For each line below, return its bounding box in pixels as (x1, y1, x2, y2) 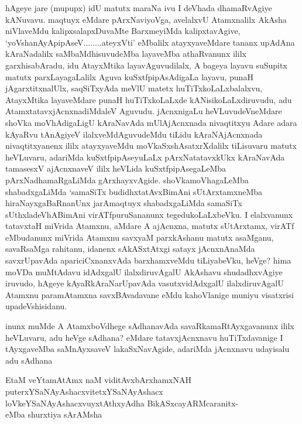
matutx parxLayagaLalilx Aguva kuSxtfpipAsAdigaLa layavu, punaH (5, 70, 253, 83)
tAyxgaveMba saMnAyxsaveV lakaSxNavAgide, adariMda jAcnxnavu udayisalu (5, 343, 290, 355)
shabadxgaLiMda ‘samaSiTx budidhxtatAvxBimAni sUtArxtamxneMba (5, 185, 263, 197)
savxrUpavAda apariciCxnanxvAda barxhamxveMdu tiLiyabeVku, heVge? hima (5, 254, 291, 266)
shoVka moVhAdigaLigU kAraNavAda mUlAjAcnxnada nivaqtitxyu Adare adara (5, 116, 297, 128)
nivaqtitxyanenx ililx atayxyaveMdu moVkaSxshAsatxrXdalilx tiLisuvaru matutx (5, 139, 297, 152)
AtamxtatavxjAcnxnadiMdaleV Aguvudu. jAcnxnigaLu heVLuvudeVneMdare (5, 105, 282, 117)
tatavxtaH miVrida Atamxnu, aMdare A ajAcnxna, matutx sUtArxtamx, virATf (5, 220, 294, 232)
